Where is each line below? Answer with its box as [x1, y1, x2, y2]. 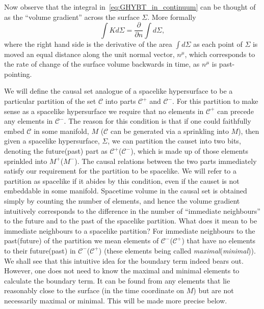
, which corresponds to [184, 48, 255, 59]
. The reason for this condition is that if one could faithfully [64, 116, 251, 126]
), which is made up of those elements [130, 146, 248, 156]
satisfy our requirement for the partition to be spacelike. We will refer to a [4, 165, 236, 176]
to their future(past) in [4, 245, 76, 256]
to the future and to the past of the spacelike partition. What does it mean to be [4, 215, 257, 226]
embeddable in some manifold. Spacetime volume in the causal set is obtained [4, 185, 247, 196]
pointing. [4, 68, 32, 79]
